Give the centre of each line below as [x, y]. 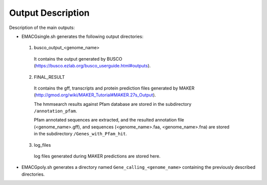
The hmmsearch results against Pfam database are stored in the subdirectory [113, 104]
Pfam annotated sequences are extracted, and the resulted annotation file [109, 120]
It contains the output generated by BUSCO [78, 59]
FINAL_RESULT [49, 77]
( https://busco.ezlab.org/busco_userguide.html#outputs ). [92, 66]
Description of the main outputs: [42, 28]
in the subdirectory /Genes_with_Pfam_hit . [80, 134]
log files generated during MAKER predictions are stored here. [97, 156]
